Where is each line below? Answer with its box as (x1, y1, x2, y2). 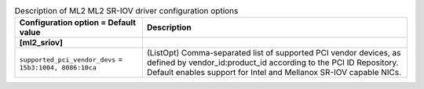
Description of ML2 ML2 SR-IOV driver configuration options (14, 5, 239, 16)
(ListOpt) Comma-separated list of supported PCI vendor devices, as (146, 48, 401, 59)
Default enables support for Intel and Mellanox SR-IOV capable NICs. (146, 67, 402, 78)
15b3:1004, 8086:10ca (19, 63, 97, 72)
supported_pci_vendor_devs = (19, 53, 123, 64)
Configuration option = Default (19, 17, 137, 28)
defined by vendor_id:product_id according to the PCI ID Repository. (146, 57, 399, 68)
